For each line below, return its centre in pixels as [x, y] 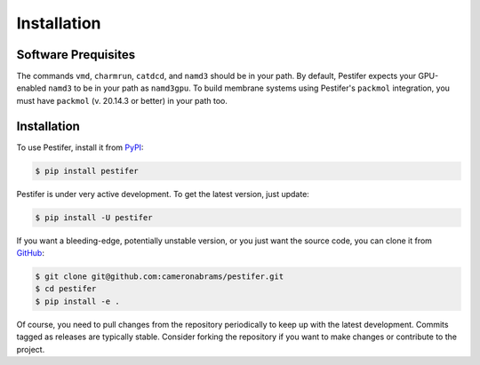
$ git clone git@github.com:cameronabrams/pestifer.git [160, 277]
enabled [31, 88]
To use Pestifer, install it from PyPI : [80, 147]
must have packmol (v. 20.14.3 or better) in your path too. [122, 100]
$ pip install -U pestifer [94, 217]
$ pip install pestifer [87, 171]
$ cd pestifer [66, 289]
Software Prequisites [76, 55]
